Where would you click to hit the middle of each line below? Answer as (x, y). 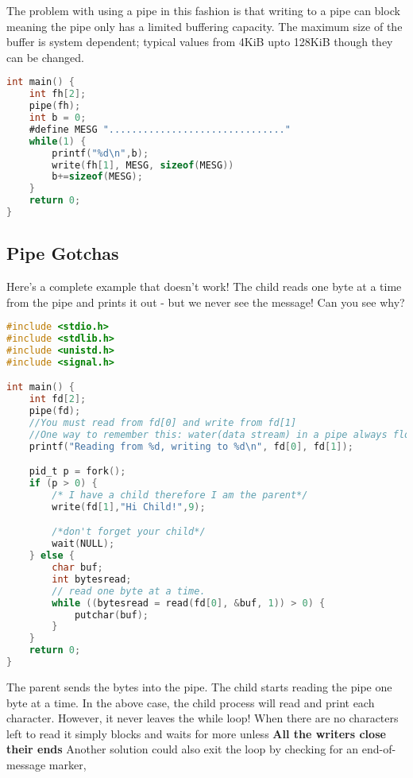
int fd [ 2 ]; (58, 399)
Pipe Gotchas (63, 253)
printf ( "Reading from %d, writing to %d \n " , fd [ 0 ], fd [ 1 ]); (191, 446)
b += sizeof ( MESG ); (97, 177)
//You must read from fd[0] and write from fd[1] (163, 423)
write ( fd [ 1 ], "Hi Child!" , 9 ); (129, 507)
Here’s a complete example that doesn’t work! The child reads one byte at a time (204, 286)
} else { (52, 556)
